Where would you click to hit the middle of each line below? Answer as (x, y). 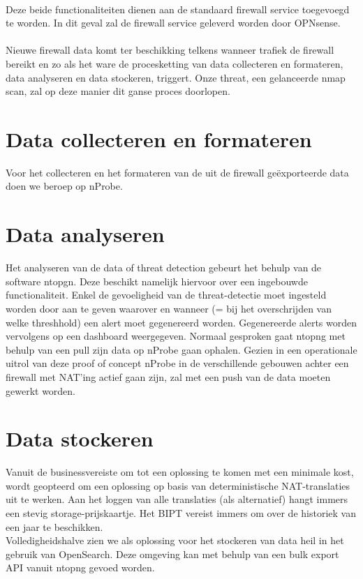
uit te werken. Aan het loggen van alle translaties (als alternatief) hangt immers (177, 499)
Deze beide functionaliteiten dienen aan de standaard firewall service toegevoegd (178, 9)
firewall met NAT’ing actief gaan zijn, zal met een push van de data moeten (168, 376)
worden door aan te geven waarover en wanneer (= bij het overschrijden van (169, 308)
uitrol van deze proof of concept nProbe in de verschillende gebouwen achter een (177, 363)
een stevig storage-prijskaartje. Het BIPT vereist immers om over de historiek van (181, 513)
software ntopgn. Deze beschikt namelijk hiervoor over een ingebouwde (157, 281)
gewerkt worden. (41, 390)
